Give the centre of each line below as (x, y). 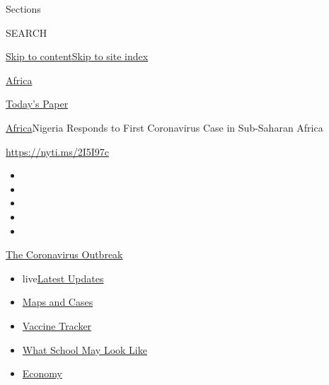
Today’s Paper (37, 104)
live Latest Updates (63, 278)
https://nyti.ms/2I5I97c (57, 151)
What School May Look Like (85, 349)
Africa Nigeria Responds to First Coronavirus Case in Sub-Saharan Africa (164, 127)
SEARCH (27, 32)
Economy (42, 373)
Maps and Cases (58, 302)
